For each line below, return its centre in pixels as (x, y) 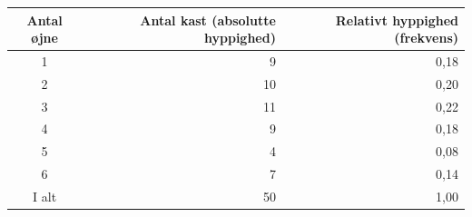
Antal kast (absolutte (208, 20)
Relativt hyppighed (397, 20)
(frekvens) (426, 38)
